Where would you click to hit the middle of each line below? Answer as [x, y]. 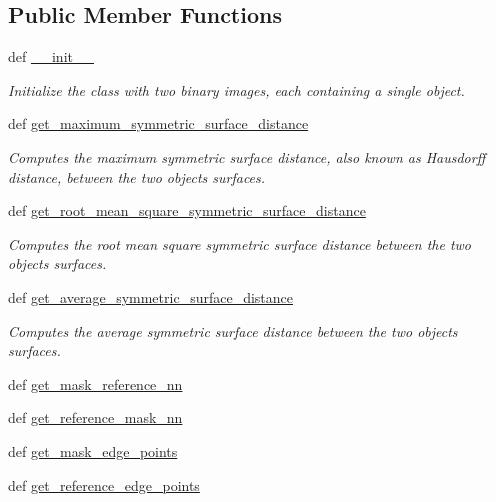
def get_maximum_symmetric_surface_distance [158, 123]
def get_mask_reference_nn [95, 383]
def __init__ [51, 56]
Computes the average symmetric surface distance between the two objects [233, 330]
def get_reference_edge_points [104, 484]
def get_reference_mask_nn [95, 417]
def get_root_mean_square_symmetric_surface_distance [187, 210]
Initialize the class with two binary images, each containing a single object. [236, 89]
